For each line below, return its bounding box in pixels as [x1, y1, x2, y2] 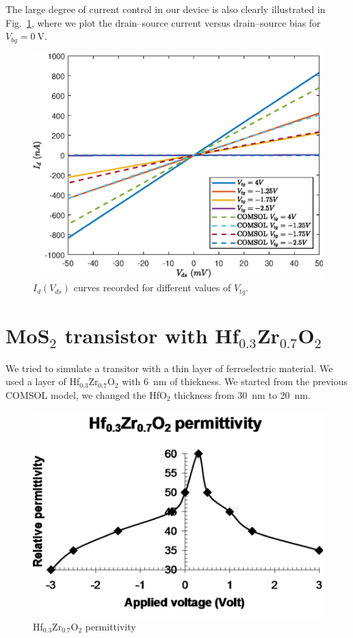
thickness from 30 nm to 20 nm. [174, 387, 311, 402]
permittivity [85, 619, 136, 633]
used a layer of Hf [5, 374, 80, 389]
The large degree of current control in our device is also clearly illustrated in [5, 2, 326, 16]
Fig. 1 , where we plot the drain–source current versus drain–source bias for [5, 15, 321, 29]
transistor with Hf [64, 321, 239, 349]
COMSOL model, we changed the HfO [5, 387, 167, 402]
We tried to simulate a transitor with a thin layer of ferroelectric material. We [5, 360, 333, 375]
